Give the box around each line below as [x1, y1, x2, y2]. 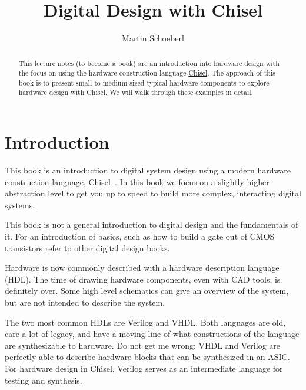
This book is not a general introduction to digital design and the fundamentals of [5, 218, 298, 231]
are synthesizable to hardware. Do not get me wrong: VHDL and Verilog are [5, 339, 281, 351]
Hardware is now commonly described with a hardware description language [5, 261, 280, 274]
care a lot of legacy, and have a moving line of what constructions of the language [5, 327, 300, 340]
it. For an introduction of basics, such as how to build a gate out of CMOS [5, 230, 275, 242]
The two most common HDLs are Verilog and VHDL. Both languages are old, [5, 316, 286, 328]
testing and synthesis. [5, 373, 82, 386]
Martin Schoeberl [122, 32, 184, 44]
